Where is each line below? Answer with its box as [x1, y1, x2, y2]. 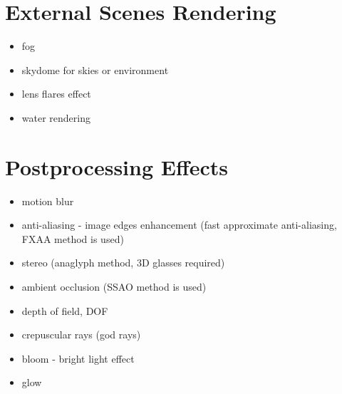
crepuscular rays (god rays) [21, 327, 141, 342]
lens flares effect [21, 86, 91, 101]
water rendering [21, 110, 90, 125]
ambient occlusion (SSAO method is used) [21, 279, 207, 294]
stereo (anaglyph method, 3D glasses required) [21, 255, 225, 270]
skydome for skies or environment [21, 62, 169, 77]
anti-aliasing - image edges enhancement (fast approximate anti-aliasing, [21, 217, 337, 232]
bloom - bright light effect [21, 351, 135, 366]
